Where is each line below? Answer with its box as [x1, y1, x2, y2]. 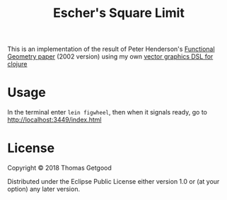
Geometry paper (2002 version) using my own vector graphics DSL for [7, 52, 214, 61]
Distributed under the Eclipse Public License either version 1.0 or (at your [7, 177, 220, 186]
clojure [7, 60, 28, 69]
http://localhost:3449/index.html [7, 115, 102, 124]
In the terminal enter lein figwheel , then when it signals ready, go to [7, 108, 207, 117]
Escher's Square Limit [52, 5, 185, 21]
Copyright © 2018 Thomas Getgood [7, 164, 112, 172]
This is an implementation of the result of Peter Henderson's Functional [7, 45, 215, 54]
